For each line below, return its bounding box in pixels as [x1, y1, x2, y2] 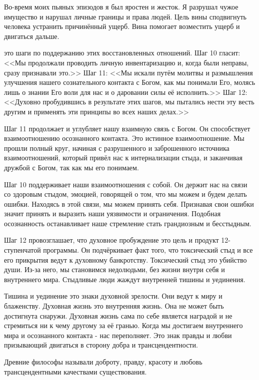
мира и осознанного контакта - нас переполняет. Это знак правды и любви [4, 330, 232, 340]
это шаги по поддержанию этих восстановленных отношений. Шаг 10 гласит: [4, 47, 240, 58]
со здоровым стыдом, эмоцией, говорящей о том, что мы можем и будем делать [4, 189, 247, 199]
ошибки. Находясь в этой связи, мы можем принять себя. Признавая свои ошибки [4, 198, 254, 209]
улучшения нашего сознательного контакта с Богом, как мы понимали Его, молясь [4, 77, 255, 87]
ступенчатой [4, 245, 41, 255]
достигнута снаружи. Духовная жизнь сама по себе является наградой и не [4, 310, 232, 321]
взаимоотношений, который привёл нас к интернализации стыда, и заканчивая [4, 152, 243, 163]
